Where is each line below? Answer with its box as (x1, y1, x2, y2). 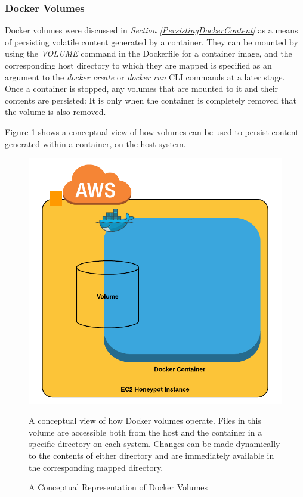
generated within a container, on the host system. (5, 137, 186, 150)
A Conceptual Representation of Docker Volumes (29, 481, 208, 493)
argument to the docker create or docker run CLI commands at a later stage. (5, 70, 285, 83)
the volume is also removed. (5, 105, 106, 118)
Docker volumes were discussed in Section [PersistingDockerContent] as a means (5, 24, 298, 36)
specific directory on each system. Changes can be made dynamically (29, 437, 280, 450)
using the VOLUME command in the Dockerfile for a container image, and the (5, 47, 292, 60)
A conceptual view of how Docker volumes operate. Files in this (29, 414, 261, 427)
